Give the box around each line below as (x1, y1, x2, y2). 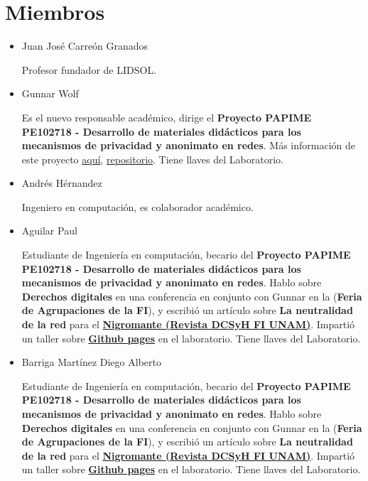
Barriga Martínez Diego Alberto (21, 355, 161, 369)
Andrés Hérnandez (21, 175, 102, 190)
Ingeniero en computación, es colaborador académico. (21, 199, 254, 214)
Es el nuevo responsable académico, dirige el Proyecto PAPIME (21, 109, 312, 124)
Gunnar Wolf (21, 86, 79, 101)
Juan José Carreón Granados (21, 38, 148, 53)
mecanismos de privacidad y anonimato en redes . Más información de (21, 138, 355, 153)
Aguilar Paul (21, 223, 77, 238)
